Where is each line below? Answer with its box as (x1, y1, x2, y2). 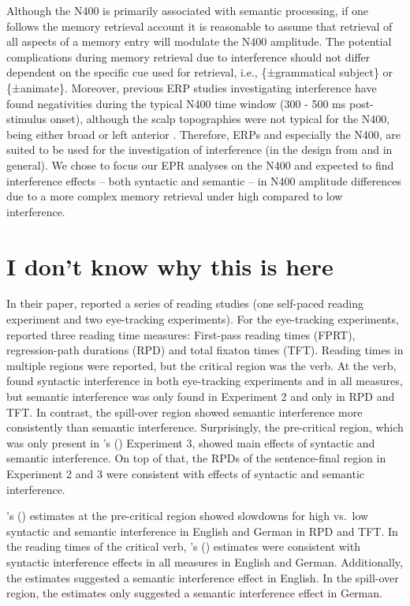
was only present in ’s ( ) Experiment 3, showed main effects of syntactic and (6, 434, 375, 451)
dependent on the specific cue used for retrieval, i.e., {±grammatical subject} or (6, 64, 393, 80)
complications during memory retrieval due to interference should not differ (6, 48, 371, 65)
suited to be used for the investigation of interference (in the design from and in (6, 141, 393, 158)
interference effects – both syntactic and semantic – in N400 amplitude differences (6, 172, 401, 189)
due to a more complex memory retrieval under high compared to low (6, 188, 343, 204)
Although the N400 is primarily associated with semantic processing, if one (6, 2, 369, 18)
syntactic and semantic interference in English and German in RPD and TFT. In (6, 522, 398, 539)
